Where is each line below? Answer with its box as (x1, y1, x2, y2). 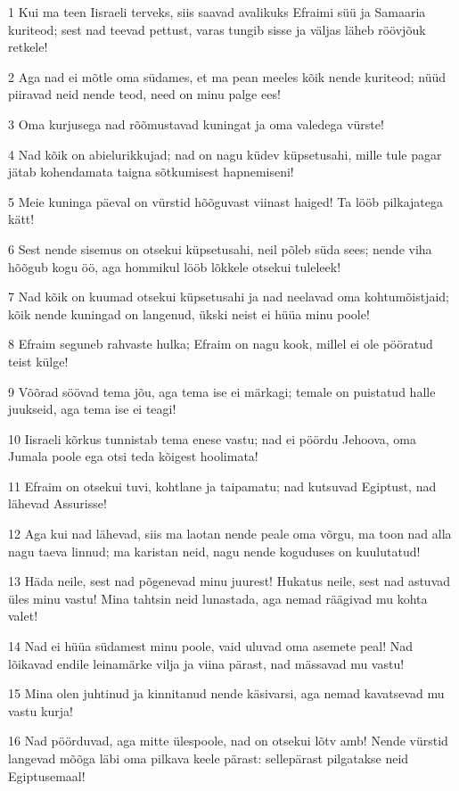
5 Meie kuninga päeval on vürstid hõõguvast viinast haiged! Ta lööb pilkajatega (8, 192, 443, 210)
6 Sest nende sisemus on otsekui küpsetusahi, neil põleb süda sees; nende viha (8, 239, 432, 258)
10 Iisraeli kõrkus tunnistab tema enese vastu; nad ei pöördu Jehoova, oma (8, 429, 417, 448)
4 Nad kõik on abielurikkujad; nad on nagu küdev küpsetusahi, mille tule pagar (8, 144, 442, 163)
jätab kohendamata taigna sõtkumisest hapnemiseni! (8, 162, 294, 181)
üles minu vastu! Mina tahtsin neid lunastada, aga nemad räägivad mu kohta (8, 589, 428, 607)
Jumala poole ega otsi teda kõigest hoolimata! (8, 447, 258, 466)
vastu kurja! (8, 701, 73, 720)
